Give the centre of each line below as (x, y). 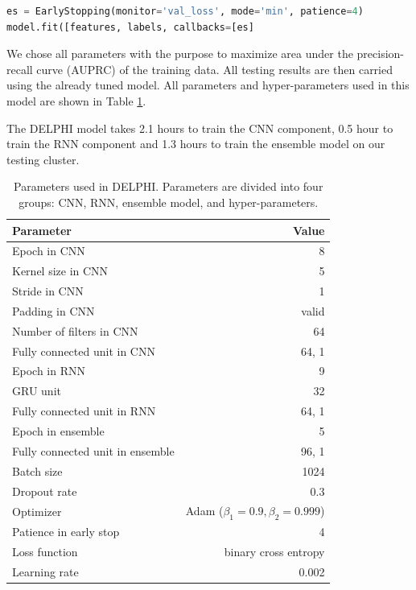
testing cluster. (43, 159)
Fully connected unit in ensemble (93, 450)
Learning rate (45, 572)
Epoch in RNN (49, 371)
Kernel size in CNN (60, 271)
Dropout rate (45, 491)
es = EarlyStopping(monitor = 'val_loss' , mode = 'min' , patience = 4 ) (185, 11)
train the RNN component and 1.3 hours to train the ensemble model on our (196, 144)
